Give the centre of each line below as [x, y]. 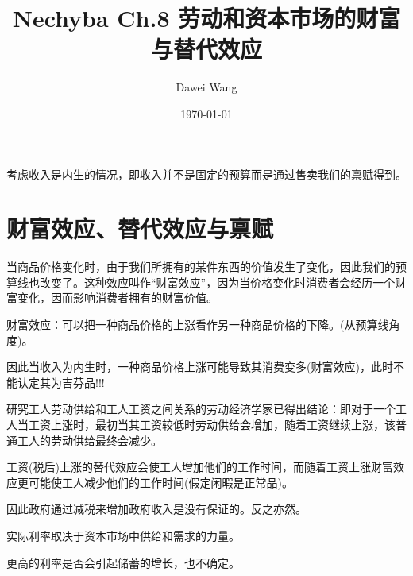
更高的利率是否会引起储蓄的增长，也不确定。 [123, 562]
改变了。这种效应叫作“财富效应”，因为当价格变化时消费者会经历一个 [217, 282]
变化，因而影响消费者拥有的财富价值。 [117, 298]
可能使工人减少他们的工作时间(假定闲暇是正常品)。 [160, 482]
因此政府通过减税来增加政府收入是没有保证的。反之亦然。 [156, 509]
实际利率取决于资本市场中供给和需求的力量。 [123, 535]
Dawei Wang [206, 87]
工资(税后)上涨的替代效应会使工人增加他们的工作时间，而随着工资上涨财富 [200, 467]
